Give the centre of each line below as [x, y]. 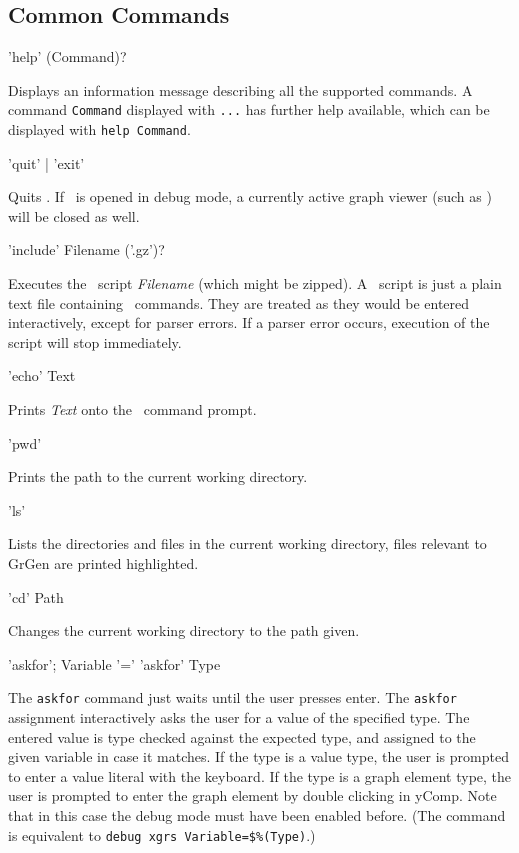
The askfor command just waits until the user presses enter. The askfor [232, 697]
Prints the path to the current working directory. [158, 476]
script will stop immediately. [95, 341]
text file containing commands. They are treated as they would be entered [239, 302]
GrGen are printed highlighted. [103, 563]
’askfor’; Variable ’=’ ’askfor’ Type [114, 663]
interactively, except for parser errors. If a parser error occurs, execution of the [249, 322]
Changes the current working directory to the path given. [184, 630]
